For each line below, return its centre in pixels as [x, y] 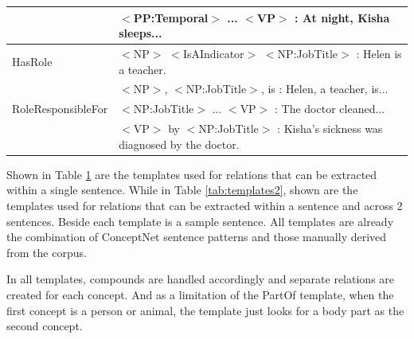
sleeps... [141, 33]
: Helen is [379, 53]
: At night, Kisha [342, 17]
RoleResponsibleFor [60, 109]
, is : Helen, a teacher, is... [324, 89]
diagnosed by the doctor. [179, 144]
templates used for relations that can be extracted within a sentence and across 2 [205, 205]
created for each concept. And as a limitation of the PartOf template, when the [200, 294]
